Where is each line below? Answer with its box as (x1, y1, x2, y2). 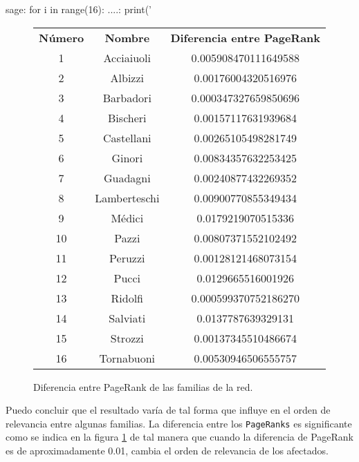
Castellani (103, 129, 151, 146)
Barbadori (102, 89, 151, 106)
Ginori (111, 149, 143, 166)
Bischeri (108, 109, 147, 126)
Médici (111, 209, 144, 226)
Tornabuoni (99, 349, 156, 366)
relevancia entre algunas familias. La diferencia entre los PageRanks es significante (6, 416, 352, 430)
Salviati (109, 309, 146, 326)
